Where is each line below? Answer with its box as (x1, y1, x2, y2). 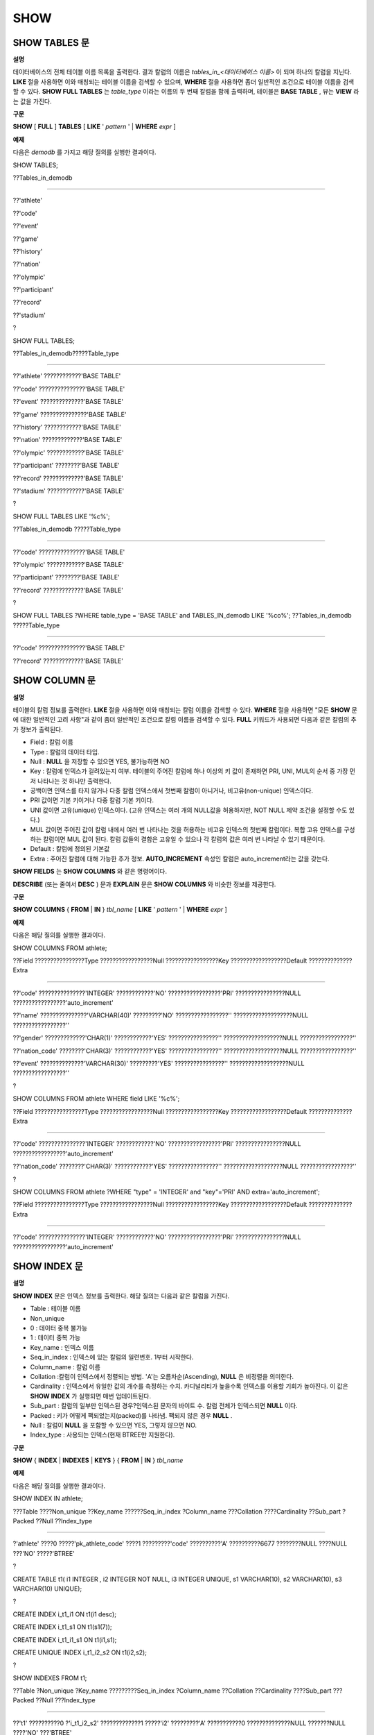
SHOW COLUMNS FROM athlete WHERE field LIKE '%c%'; (12, 1094, 180, 1103)
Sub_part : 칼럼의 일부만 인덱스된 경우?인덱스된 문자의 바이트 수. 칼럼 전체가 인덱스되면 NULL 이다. (30, 1402, 298, 1410)
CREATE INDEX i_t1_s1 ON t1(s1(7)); (12, 1623, 112, 1631)
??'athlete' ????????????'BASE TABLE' (12, 372, 121, 380)
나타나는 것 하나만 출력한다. (37, 777, 112, 785)
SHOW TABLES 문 (12, 37, 90, 49)
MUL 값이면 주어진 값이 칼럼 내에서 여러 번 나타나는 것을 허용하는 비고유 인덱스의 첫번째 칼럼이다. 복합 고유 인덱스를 (30, 825, 343, 833)
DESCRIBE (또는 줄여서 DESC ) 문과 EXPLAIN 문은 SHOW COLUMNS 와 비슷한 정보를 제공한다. (12, 880, 276, 888)
